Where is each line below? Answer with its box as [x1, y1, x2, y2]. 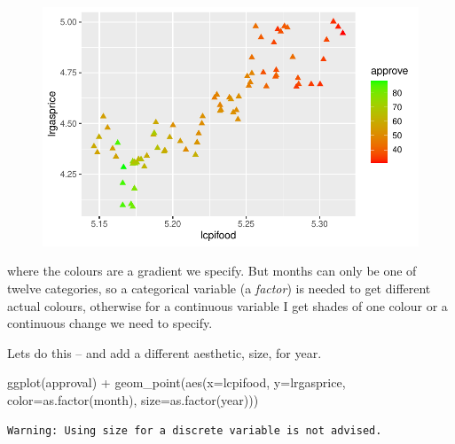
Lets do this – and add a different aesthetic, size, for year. [7, 343, 322, 362]
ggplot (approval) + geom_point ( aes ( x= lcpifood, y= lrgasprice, [7, 373, 346, 392]
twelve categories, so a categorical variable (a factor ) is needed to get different [7, 279, 431, 297]
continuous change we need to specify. [7, 314, 213, 332]
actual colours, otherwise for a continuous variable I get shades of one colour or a [7, 296, 448, 315]
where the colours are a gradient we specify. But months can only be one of [7, 261, 417, 280]
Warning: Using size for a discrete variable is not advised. [7, 424, 382, 437]
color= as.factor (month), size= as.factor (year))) [7, 390, 259, 409]
